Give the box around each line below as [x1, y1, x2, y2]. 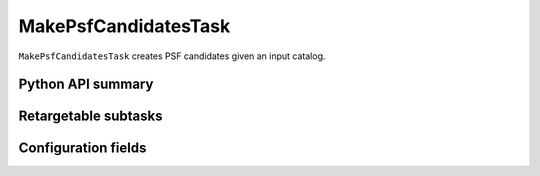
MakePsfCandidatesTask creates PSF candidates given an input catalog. [18, 50, 326, 62]
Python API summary [18, 76, 154, 93]
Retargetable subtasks [18, 108, 164, 125]
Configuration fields [18, 140, 147, 157]
